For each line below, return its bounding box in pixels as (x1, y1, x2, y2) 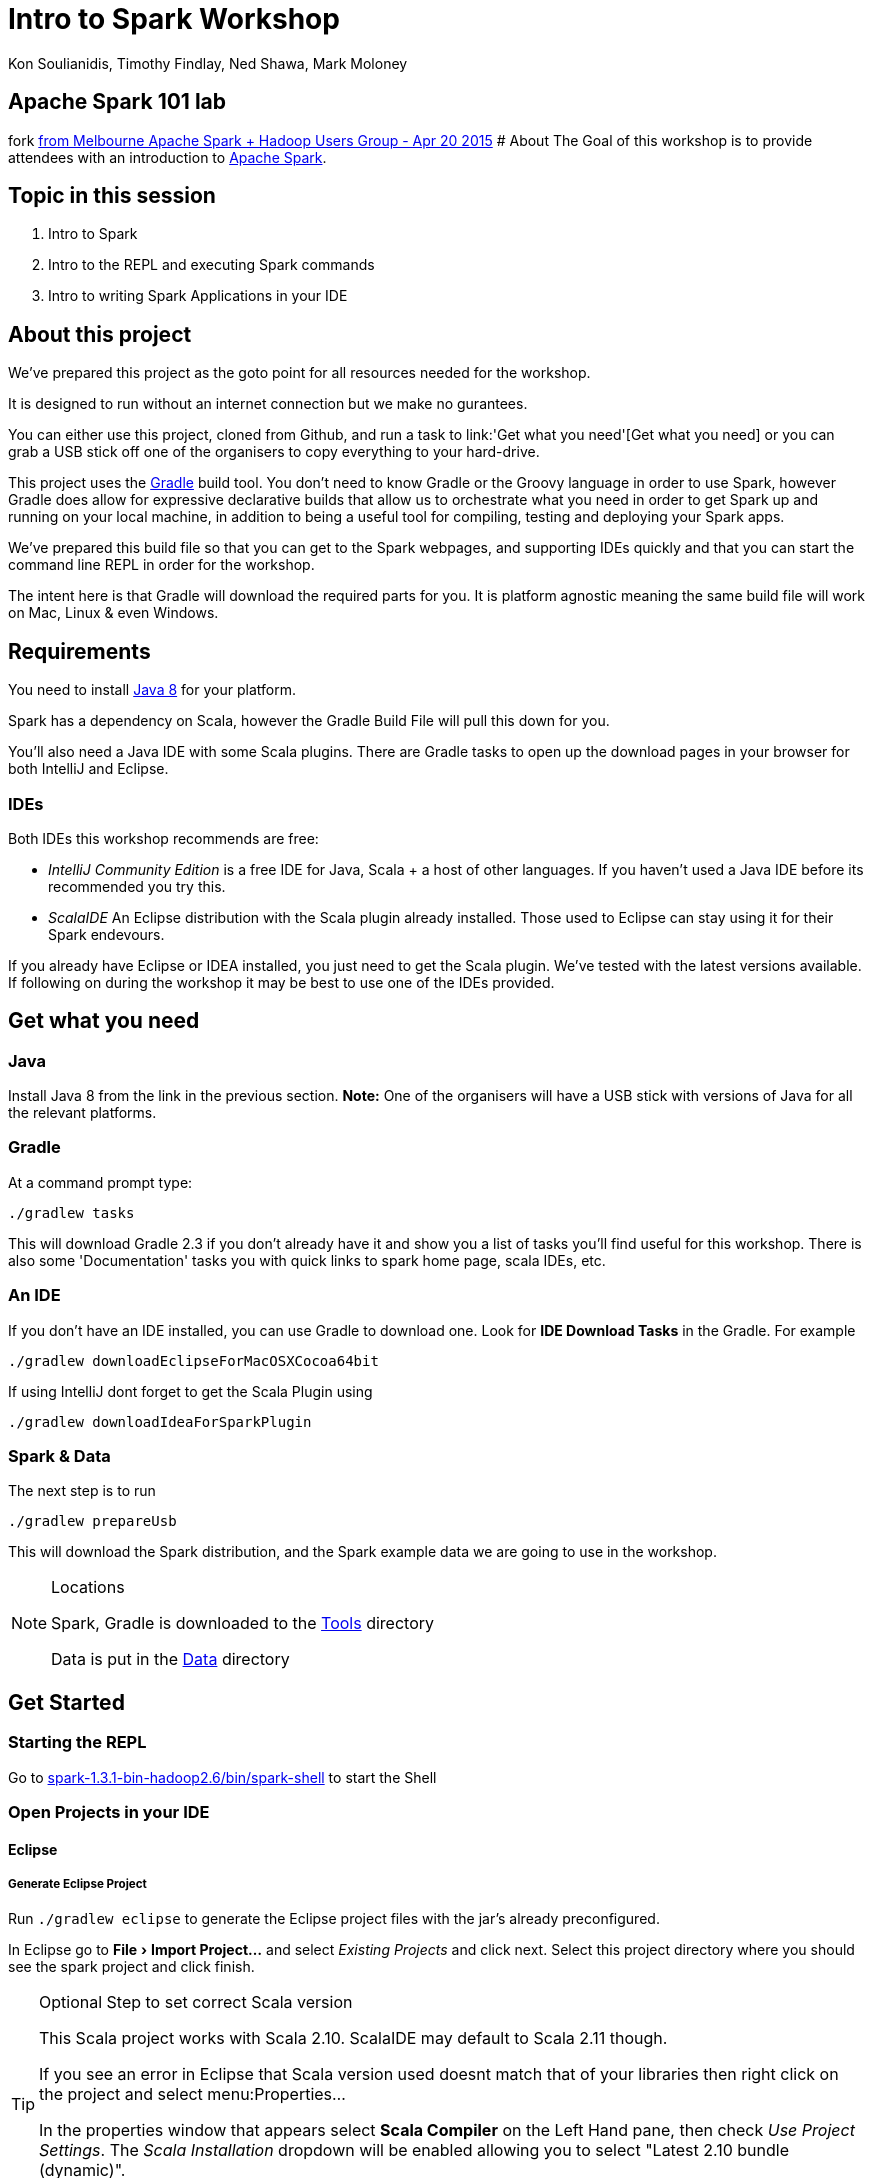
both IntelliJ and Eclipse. (8, 760, 169, 778)
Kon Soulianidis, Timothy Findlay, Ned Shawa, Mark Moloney (8, 54, 408, 72)
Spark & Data (8, 1445, 111, 1466)
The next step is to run (8, 1482, 156, 1500)
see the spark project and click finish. (8, 1958, 255, 1976)
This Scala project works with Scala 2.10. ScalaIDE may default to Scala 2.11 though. (39, 2028, 668, 2049)
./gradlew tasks (8, 1204, 135, 1221)
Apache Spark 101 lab (8, 89, 227, 115)
